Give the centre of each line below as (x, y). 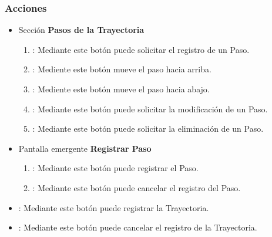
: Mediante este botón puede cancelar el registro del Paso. (137, 187)
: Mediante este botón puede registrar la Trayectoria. (114, 207)
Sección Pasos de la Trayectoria (81, 30)
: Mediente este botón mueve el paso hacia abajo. (121, 89)
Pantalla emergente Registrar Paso (85, 148)
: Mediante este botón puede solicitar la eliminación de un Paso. (148, 128)
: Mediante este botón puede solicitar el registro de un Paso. (141, 49)
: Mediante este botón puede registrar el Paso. (115, 168)
